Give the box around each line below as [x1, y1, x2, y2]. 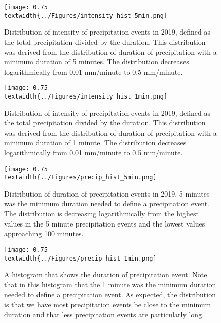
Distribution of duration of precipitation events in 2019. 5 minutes [4, 188, 210, 199]
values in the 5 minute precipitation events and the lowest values [4, 218, 205, 229]
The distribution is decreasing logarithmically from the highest [4, 208, 199, 219]
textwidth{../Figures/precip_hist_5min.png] [4, 174, 157, 181]
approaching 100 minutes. [4, 228, 84, 239]
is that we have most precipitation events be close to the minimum [4, 299, 211, 309]
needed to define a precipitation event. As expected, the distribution [4, 289, 216, 300]
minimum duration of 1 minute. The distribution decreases [4, 137, 187, 148]
